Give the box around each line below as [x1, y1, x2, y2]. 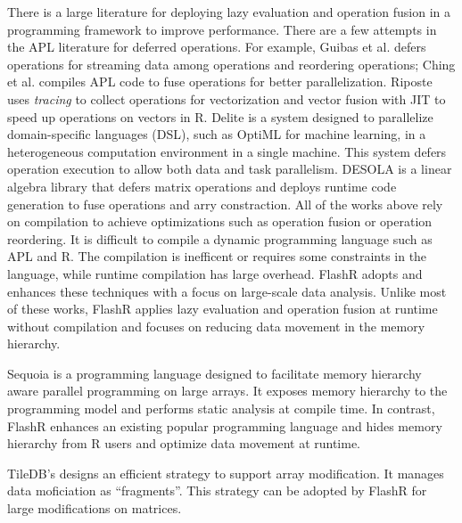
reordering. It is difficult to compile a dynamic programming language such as [7, 229, 433, 248]
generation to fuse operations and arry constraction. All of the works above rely [7, 194, 443, 213]
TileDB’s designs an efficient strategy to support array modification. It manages [7, 463, 444, 482]
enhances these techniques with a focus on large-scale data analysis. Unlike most [7, 282, 447, 300]
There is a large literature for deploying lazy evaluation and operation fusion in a [7, 3, 451, 20]
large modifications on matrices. [7, 499, 182, 518]
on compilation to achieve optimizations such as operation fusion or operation [7, 212, 433, 231]
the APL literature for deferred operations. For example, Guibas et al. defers [7, 37, 426, 56]
